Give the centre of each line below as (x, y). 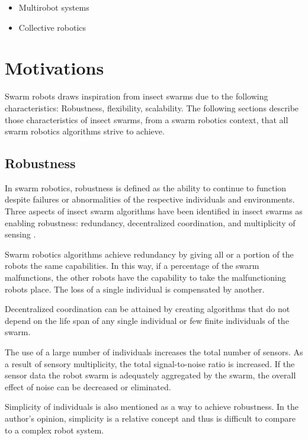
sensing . (20, 234)
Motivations (54, 68)
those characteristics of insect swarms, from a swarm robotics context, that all (147, 119)
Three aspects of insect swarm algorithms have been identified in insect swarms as (154, 211)
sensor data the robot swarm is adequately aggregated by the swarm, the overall (150, 375)
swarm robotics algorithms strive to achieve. (85, 131)
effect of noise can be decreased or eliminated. (88, 386)
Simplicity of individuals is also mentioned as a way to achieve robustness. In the (152, 407)
